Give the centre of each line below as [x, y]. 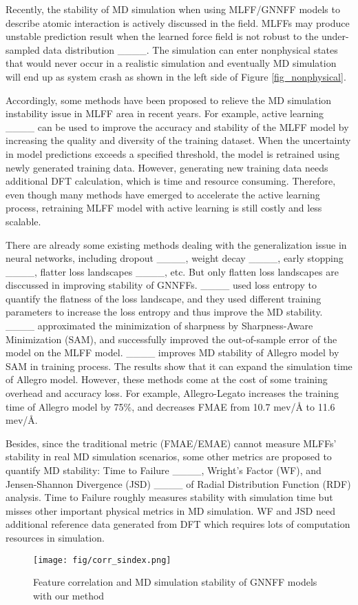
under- [335, 36]
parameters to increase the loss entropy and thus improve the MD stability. [164, 312]
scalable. [23, 221]
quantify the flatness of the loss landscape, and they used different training [164, 298]
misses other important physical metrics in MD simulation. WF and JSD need [170, 510]
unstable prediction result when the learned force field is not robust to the [162, 36]
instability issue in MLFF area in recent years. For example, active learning [165, 113]
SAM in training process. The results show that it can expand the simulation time [179, 366]
